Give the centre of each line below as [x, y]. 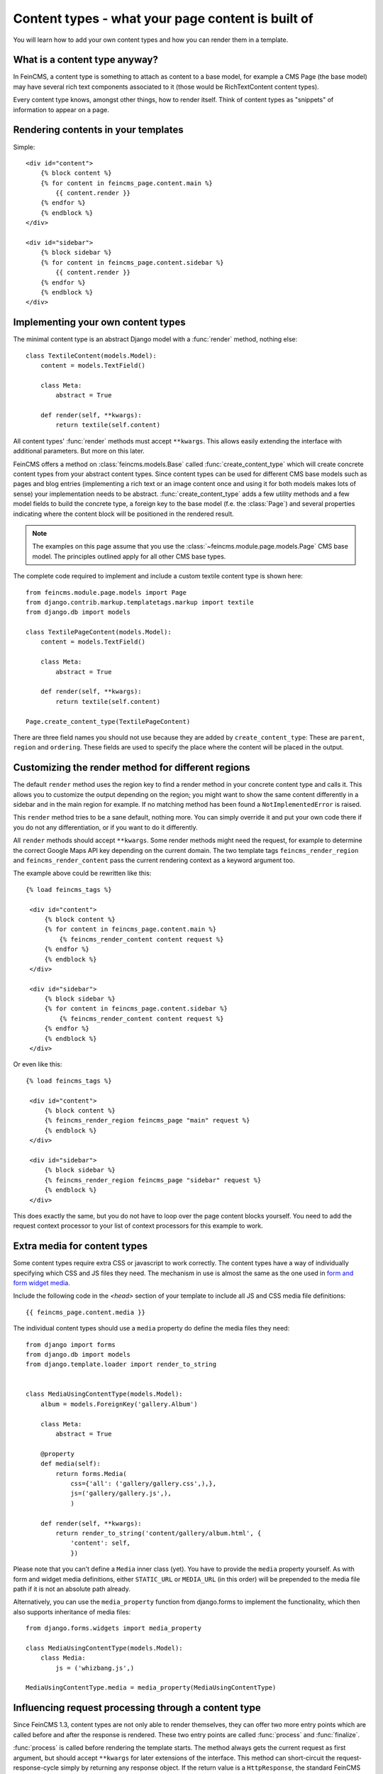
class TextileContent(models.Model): [91, 356]
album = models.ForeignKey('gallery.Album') [119, 1404]
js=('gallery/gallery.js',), [121, 1493]
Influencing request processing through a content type [137, 1708]
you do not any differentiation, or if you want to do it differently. [105, 827]
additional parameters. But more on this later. [79, 451]
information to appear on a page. [61, 109]
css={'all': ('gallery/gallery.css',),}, [143, 1483]
